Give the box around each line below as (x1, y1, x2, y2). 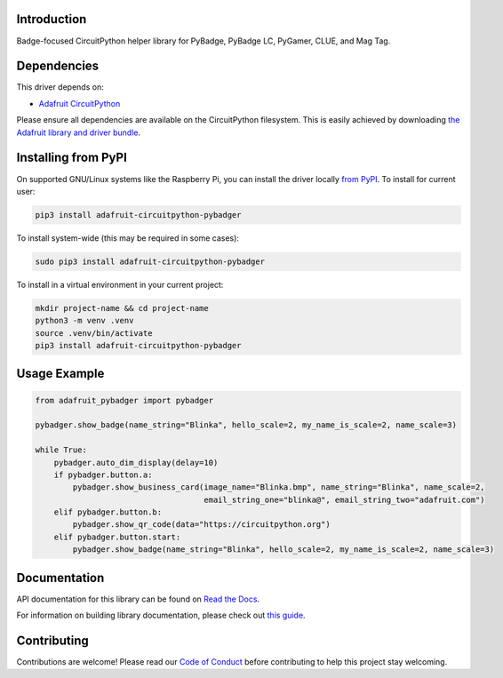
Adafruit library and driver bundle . (16, 127, 141, 138)
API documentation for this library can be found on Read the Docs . (16, 594, 260, 604)
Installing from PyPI (16, 150, 128, 165)
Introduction (16, 12, 87, 27)
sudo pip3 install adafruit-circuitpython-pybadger (35, 256, 266, 267)
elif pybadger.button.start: (53, 531, 181, 542)
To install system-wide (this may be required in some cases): (16, 232, 240, 243)
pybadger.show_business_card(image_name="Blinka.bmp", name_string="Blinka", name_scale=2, (72, 483, 485, 492)
